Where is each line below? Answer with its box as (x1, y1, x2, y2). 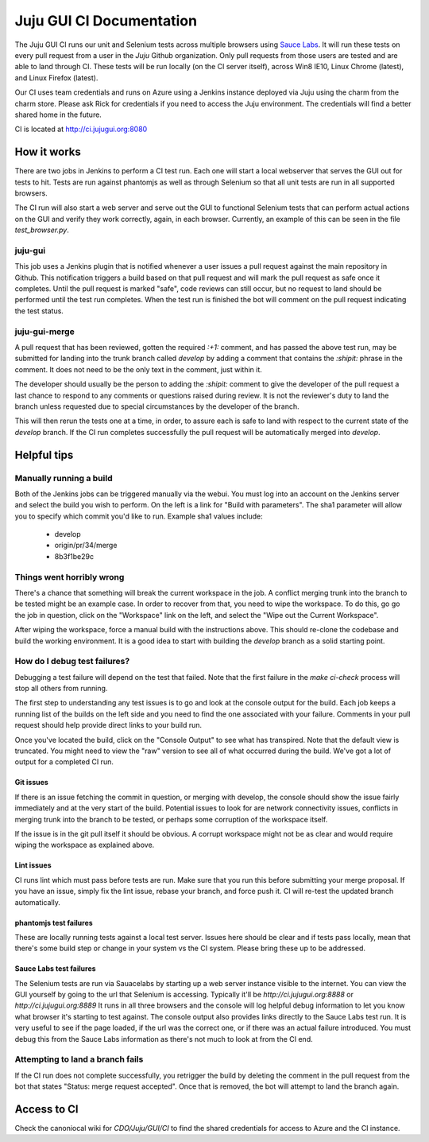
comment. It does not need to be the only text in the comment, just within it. (14, 364, 262, 374)
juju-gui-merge (14, 326, 75, 337)
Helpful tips (14, 448, 74, 461)
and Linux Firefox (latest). (14, 72, 99, 83)
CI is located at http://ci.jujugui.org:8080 (14, 124, 148, 134)
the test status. (14, 306, 64, 316)
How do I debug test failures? (14, 656, 130, 667)
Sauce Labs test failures (14, 964, 96, 973)
